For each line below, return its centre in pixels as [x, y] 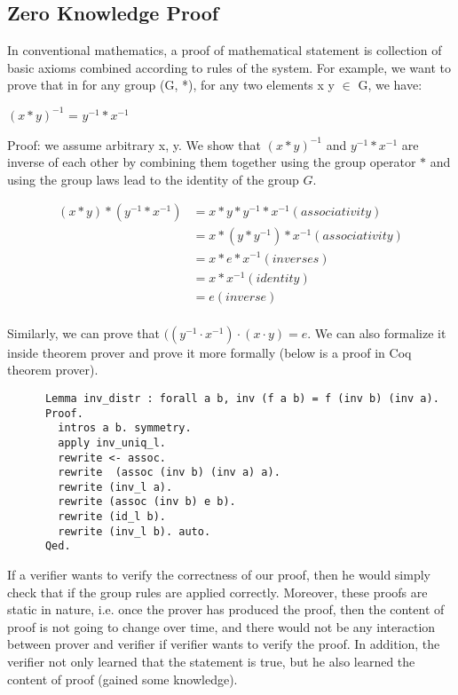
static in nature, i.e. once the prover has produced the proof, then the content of [226, 609]
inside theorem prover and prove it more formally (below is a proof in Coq [209, 352]
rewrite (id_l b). [112, 517]
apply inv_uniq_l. [112, 442]
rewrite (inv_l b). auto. [134, 531]
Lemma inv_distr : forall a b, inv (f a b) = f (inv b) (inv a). [242, 398]
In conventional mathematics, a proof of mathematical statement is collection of [225, 50]
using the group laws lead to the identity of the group [153, 179]
